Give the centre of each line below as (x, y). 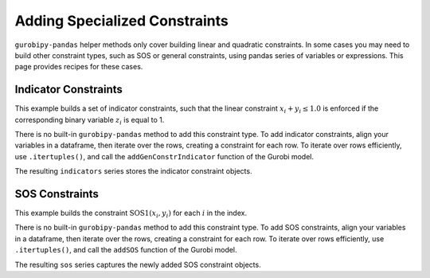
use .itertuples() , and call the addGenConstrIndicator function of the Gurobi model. (164, 156)
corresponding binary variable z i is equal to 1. (90, 121)
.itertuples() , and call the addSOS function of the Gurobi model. (126, 250)
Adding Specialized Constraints (121, 21)
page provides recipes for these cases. (79, 67)
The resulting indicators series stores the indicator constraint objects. (133, 171)
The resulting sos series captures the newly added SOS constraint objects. (138, 264)
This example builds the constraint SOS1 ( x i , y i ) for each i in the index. (131, 213)
